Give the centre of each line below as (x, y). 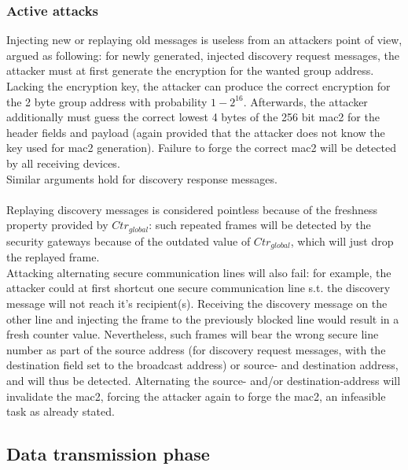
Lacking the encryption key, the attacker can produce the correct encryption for (198, 86)
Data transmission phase (108, 454)
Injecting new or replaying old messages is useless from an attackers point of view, (204, 40)
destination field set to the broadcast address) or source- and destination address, (202, 365)
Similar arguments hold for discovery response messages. (142, 178)
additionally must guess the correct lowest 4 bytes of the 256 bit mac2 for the (193, 117)
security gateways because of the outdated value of (129, 241)
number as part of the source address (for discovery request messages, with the (196, 349)
